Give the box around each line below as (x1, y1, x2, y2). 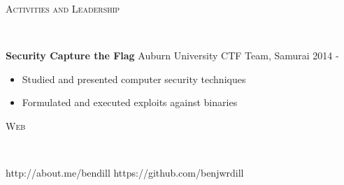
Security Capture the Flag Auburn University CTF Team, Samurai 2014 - (6, 48, 339, 63)
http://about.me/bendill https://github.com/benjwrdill (6, 165, 244, 180)
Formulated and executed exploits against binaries (22, 95, 238, 110)
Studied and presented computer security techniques (22, 71, 246, 86)
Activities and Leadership (6, 1, 120, 15)
